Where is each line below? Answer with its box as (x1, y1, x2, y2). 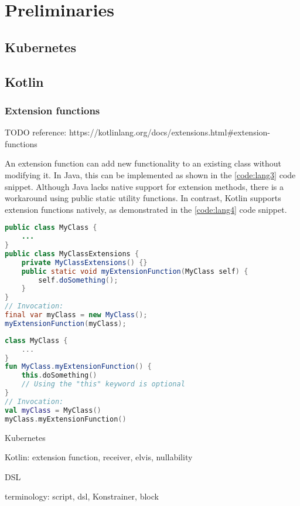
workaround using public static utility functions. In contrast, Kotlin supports (5, 192, 281, 204)
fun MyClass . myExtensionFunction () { (5, 362, 152, 371)
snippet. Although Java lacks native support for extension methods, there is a (5, 180, 284, 192)
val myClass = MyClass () (5, 406, 101, 415)
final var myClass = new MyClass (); (5, 311, 148, 320)
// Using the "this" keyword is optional (21, 380, 185, 389)
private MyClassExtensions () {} (21, 258, 148, 267)
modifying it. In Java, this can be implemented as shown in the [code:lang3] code (5, 168, 296, 181)
